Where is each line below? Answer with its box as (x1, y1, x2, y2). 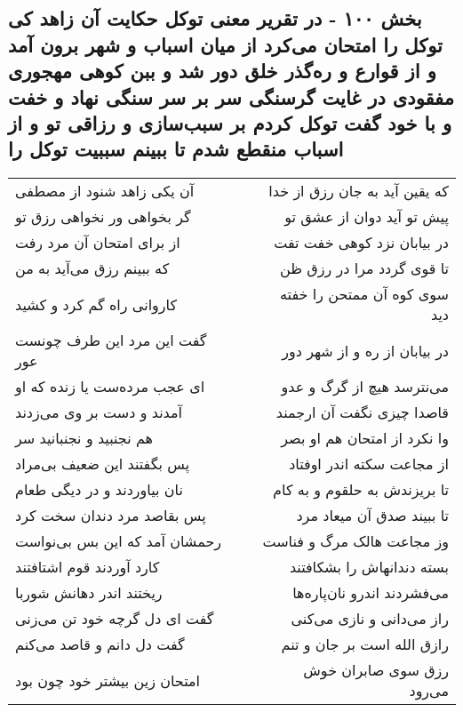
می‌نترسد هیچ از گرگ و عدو (281, 376, 449, 397)
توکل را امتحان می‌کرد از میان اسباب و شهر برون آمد (8, 30, 443, 58)
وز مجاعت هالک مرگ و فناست (262, 531, 449, 552)
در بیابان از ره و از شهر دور (282, 340, 449, 361)
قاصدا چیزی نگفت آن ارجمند (275, 402, 449, 423)
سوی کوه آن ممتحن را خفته (279, 284, 449, 305)
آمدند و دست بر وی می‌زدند (15, 402, 183, 423)
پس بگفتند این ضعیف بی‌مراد (15, 453, 190, 475)
